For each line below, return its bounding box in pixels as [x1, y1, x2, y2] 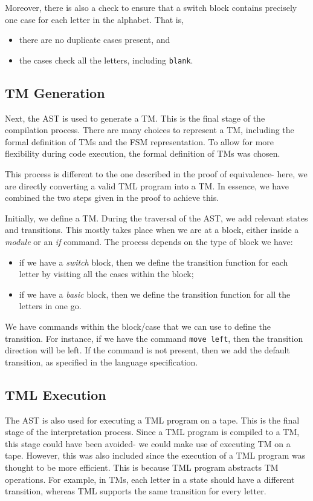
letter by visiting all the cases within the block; [19, 267, 194, 280]
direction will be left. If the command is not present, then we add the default [5, 344, 290, 356]
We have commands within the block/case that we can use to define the [5, 319, 271, 332]
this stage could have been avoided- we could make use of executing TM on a [5, 437, 291, 450]
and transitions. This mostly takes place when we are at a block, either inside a [5, 223, 299, 236]
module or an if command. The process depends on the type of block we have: [5, 235, 293, 247]
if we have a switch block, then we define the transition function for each [19, 255, 288, 268]
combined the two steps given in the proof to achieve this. [5, 191, 219, 204]
